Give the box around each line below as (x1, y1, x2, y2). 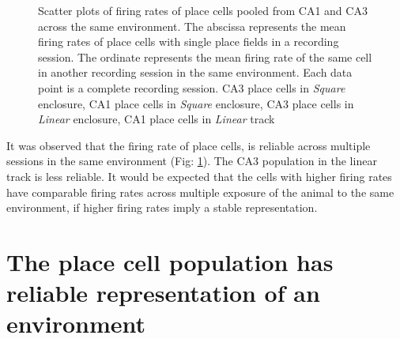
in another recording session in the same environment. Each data (38, 64, 353, 81)
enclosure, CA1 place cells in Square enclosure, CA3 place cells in (38, 95, 354, 111)
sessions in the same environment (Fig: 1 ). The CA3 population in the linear (6, 153, 377, 169)
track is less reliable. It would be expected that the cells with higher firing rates (6, 168, 392, 184)
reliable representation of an (6, 277, 320, 309)
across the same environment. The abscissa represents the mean (38, 17, 346, 34)
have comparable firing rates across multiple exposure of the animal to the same (6, 183, 394, 200)
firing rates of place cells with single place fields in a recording (38, 33, 339, 50)
